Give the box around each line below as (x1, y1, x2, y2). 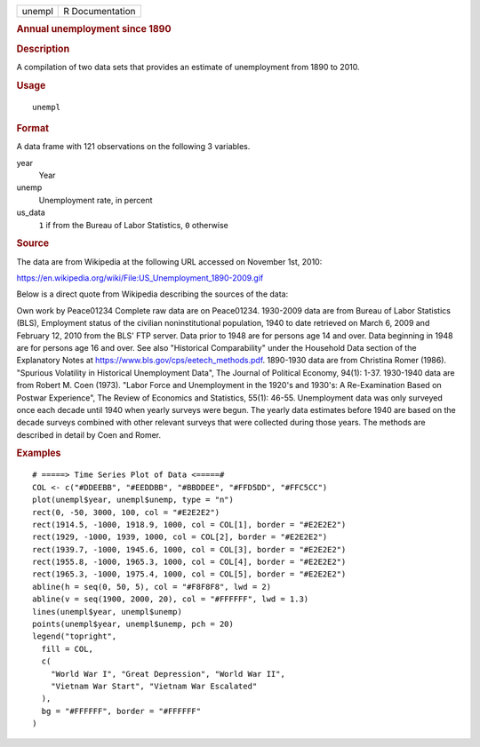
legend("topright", (32, 632, 117, 641)
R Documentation (63, 5, 136, 17)
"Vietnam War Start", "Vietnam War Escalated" (50, 681, 258, 691)
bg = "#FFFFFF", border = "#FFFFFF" (41, 706, 202, 716)
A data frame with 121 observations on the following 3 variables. (16, 141, 251, 152)
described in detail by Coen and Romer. (16, 429, 162, 440)
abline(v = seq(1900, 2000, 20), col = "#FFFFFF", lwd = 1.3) (32, 594, 309, 604)
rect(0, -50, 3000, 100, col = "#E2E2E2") (32, 507, 220, 517)
